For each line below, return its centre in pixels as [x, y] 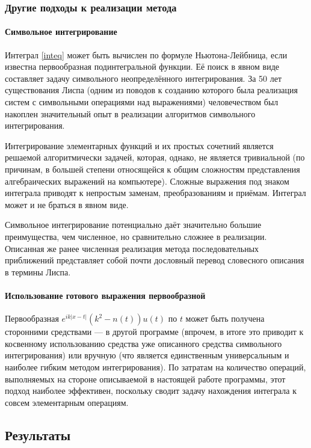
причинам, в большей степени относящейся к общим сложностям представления [152, 169]
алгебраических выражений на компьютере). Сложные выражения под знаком [147, 181]
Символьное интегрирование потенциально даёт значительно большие [133, 225]
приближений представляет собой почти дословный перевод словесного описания [155, 260]
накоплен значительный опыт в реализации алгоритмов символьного [130, 113]
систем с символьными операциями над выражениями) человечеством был [142, 102]
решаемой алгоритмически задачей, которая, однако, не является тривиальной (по [155, 157]
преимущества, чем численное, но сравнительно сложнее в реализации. [136, 236]
